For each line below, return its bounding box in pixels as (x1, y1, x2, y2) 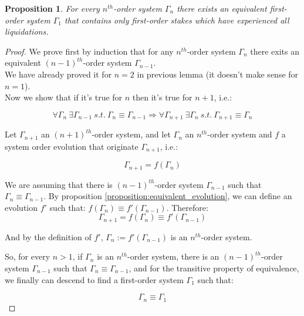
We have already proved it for (5, 68, 112, 80)
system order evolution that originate (5, 140, 139, 152)
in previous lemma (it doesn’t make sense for (137, 68, 299, 80)
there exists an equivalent (177, 2, 267, 14)
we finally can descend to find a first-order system (5, 273, 184, 285)
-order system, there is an (127, 250, 219, 263)
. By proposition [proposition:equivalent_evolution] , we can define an (43, 190, 292, 202)
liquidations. (5, 25, 49, 38)
